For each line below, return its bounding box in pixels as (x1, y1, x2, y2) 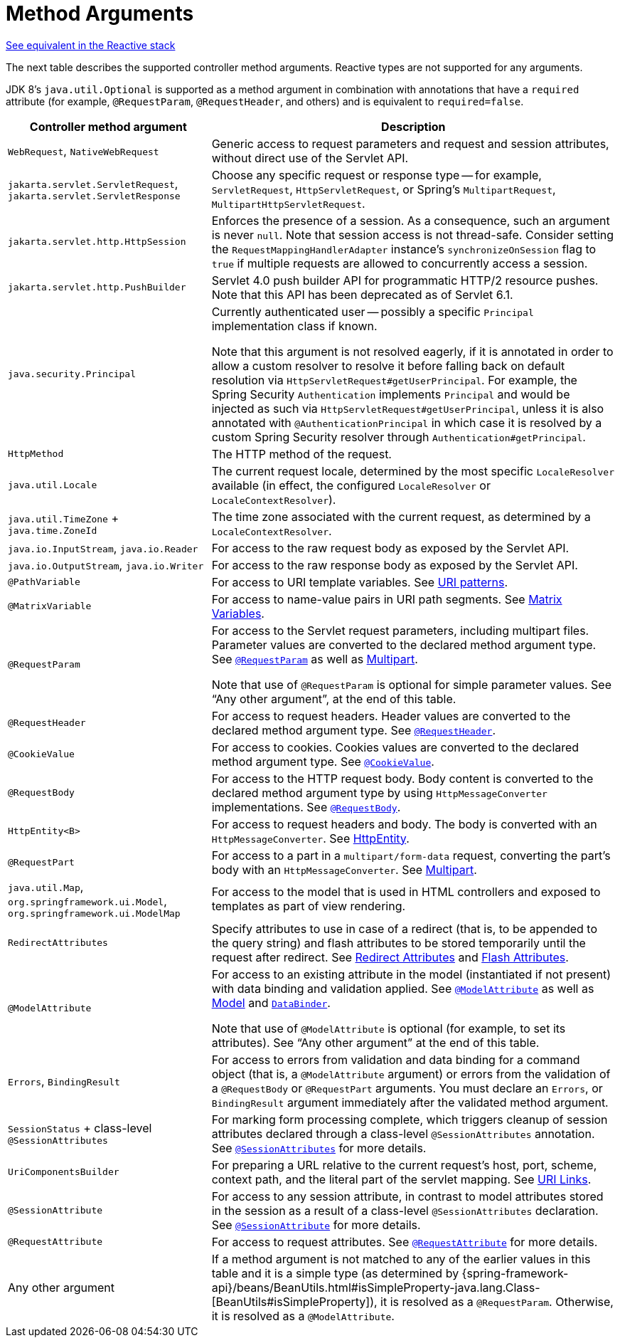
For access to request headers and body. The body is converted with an (211, 816, 597, 831)
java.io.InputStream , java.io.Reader (8, 540, 198, 555)
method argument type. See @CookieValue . (211, 754, 434, 769)
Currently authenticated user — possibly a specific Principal (211, 304, 534, 319)
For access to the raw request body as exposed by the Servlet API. (211, 540, 570, 555)
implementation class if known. (211, 318, 378, 333)
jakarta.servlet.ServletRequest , (8, 177, 178, 191)
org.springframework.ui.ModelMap (8, 907, 181, 919)
